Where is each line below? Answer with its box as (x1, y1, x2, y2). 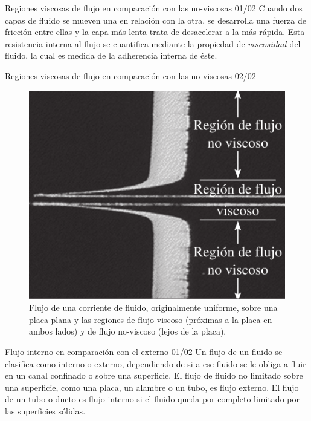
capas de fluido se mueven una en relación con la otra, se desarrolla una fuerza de (5, 13, 307, 26)
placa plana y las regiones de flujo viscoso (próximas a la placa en (29, 313, 272, 325)
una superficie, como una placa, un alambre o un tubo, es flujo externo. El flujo (5, 380, 299, 393)
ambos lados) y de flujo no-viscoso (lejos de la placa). (29, 325, 226, 338)
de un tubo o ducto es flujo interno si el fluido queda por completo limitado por (5, 393, 300, 405)
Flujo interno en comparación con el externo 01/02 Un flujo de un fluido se (5, 345, 283, 358)
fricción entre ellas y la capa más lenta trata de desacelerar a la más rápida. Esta (5, 25, 305, 38)
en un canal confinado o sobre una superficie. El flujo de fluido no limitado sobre (5, 369, 303, 382)
